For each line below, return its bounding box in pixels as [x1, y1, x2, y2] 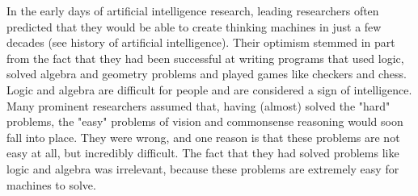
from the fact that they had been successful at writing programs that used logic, [6, 49, 404, 66]
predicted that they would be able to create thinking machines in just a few [6, 18, 382, 35]
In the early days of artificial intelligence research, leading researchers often [6, 2, 379, 19]
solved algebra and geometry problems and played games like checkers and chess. [6, 65, 407, 82]
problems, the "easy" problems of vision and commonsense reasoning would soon [6, 113, 403, 130]
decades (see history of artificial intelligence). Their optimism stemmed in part [6, 34, 395, 51]
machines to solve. [6, 176, 96, 193]
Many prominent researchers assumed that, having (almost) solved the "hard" [6, 97, 391, 114]
